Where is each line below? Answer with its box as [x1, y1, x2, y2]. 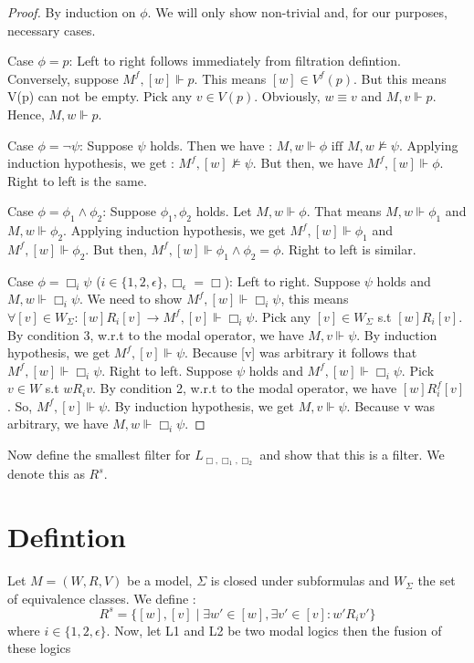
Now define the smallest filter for [7, 445, 191, 464]
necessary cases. [7, 20, 96, 39]
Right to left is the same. [7, 171, 147, 190]
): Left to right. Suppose [224, 271, 361, 290]
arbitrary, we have [7, 414, 109, 433]
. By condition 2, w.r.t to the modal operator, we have [91, 378, 397, 398]
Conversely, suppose [7, 68, 119, 88]
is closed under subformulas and [210, 571, 390, 590]
